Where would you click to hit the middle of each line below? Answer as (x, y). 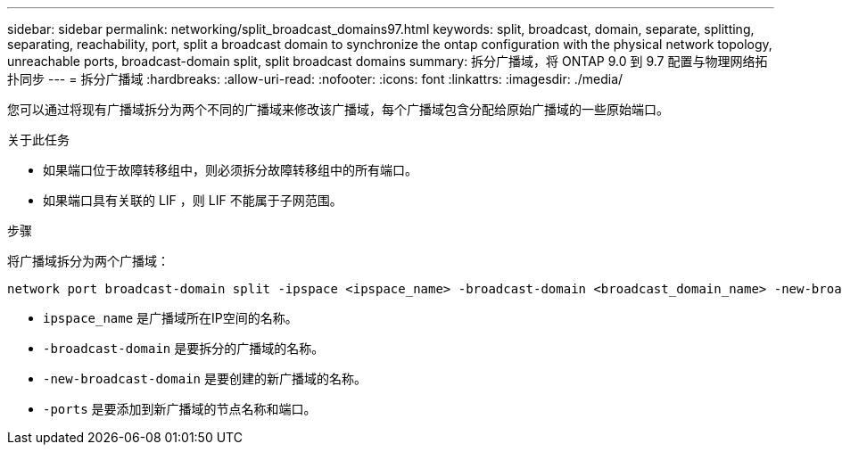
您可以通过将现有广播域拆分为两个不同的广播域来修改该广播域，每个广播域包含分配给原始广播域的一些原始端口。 (338, 109)
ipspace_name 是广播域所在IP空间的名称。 (170, 318)
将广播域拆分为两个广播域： (88, 261)
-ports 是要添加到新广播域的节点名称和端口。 (180, 409)
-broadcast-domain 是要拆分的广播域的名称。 (184, 348)
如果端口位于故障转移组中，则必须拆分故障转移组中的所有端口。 (230, 170)
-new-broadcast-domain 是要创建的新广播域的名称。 (205, 378)
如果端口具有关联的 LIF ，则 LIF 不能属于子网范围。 (193, 200)
